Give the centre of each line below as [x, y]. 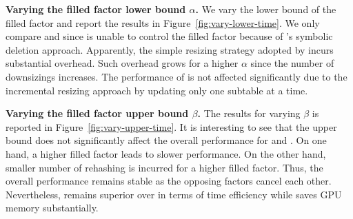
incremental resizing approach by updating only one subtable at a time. [157, 90]
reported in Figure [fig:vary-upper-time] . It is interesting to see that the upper [171, 126]
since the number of [292, 63]
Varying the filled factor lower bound [96, 9]
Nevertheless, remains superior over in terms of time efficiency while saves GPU [174, 194]
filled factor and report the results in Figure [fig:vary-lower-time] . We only [163, 22]
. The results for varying [249, 113]
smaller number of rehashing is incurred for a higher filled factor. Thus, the [164, 167]
